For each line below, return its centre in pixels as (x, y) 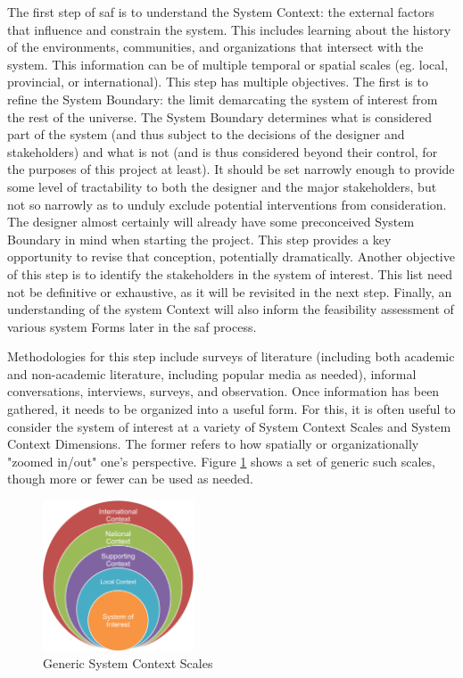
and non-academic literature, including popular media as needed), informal (212, 373)
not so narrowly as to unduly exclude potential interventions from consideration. (227, 204)
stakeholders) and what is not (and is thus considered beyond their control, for (223, 151)
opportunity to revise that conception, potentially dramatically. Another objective (231, 256)
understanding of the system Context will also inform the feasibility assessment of (231, 309)
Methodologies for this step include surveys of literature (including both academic (231, 356)
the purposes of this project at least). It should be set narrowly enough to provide (231, 169)
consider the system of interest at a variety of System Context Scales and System (229, 426)
